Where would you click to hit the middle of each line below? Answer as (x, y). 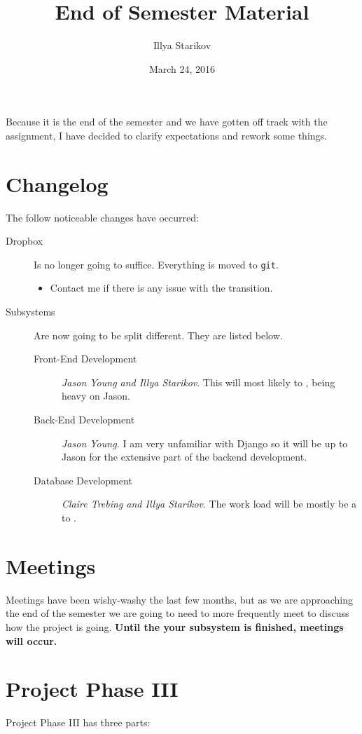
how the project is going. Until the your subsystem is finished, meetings (175, 626)
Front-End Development (85, 359)
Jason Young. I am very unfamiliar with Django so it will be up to (205, 443)
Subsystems (30, 312)
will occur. (32, 640)
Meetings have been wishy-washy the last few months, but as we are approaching (179, 599)
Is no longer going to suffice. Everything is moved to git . (156, 264)
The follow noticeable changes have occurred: (102, 217)
